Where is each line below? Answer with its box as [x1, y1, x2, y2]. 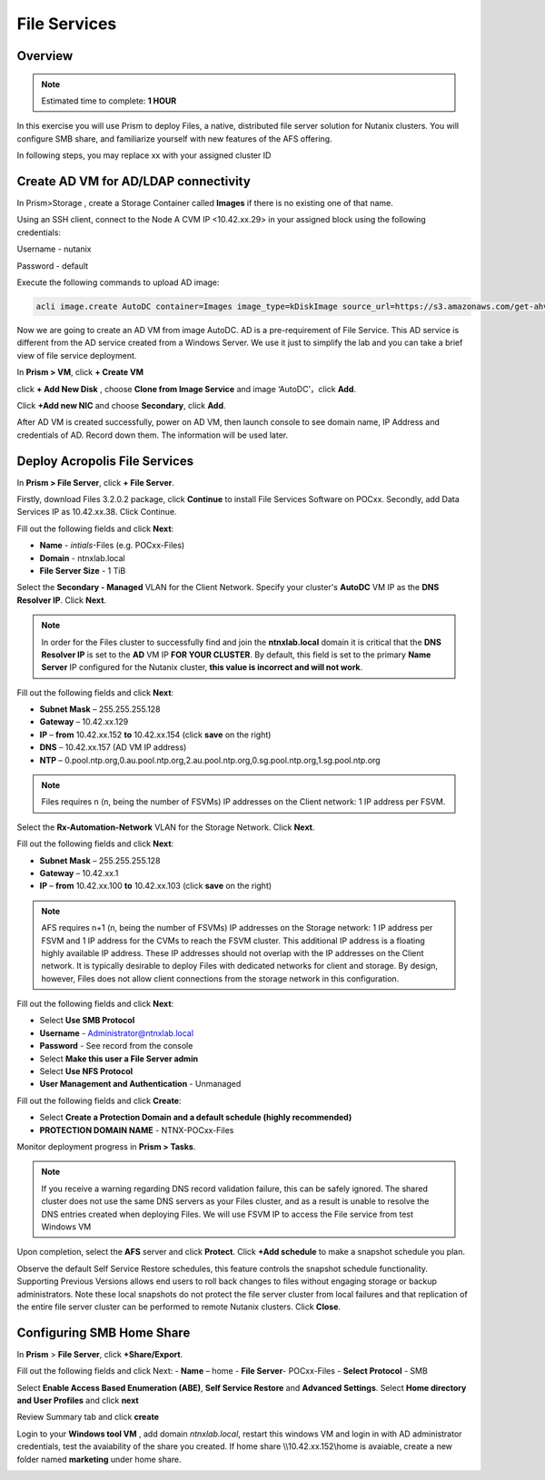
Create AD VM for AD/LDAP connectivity [16, 173, 252, 189]
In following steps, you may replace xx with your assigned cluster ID [16, 150, 272, 161]
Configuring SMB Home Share [16, 1325, 191, 1340]
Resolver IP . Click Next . [16, 595, 107, 606]
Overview [16, 48, 74, 64]
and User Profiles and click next [16, 1395, 140, 1406]
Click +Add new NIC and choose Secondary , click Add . [16, 400, 226, 410]
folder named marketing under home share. [16, 1454, 182, 1465]
